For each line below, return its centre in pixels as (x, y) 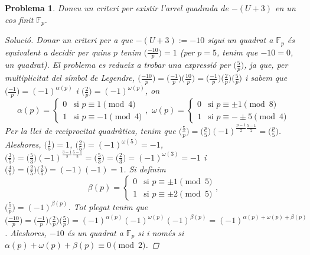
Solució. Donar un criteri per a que (69, 40)
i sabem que (266, 78)
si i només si (161, 232)
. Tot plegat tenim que (108, 206)
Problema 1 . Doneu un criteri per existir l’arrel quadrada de (117, 8)
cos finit (19, 19)
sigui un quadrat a (240, 40)
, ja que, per (266, 65)
